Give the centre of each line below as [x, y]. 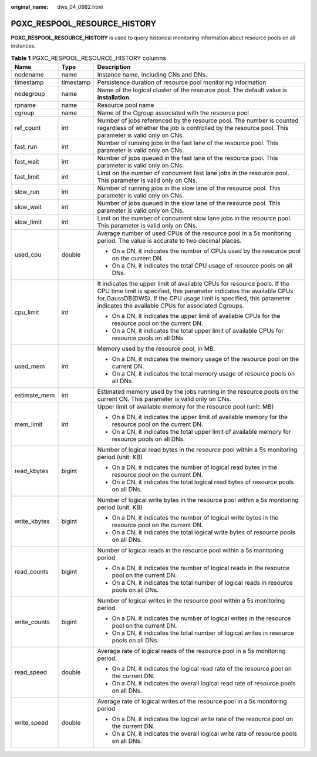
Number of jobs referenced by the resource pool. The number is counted [198, 120]
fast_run [26, 147]
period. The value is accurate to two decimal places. [169, 241]
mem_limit [28, 424]
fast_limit [27, 177]
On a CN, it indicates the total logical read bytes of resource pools [203, 482]
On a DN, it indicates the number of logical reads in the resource [201, 568]
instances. [23, 46]
